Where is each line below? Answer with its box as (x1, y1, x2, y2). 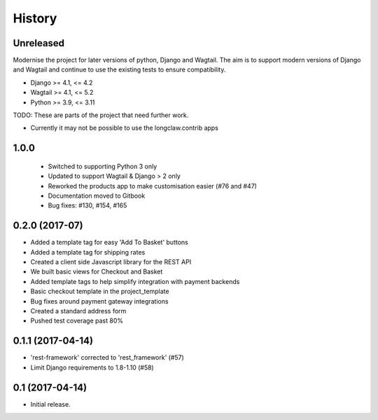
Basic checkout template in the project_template (30, 287, 169, 296)
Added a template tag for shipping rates (30, 248, 146, 256)
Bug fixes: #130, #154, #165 (48, 201, 127, 210)
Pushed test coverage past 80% (30, 316, 124, 325)
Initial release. (30, 400, 71, 408)
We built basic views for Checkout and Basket (30, 267, 163, 276)
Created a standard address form (30, 307, 127, 316)
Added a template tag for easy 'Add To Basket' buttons (30, 238, 188, 247)
